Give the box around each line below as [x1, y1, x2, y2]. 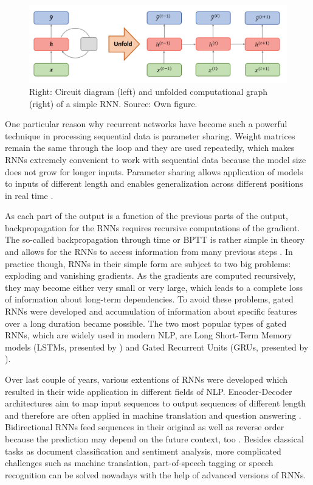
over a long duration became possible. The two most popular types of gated [5, 316, 287, 329]
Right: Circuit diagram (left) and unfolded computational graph [29, 85, 267, 97]
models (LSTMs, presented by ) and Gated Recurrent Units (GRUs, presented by [5, 340, 309, 353]
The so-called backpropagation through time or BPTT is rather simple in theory [5, 233, 305, 246]
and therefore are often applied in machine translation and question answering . [5, 408, 301, 421]
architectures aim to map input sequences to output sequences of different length [5, 397, 306, 410]
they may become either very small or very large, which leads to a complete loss [5, 281, 303, 293]
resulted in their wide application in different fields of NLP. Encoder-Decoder [5, 385, 292, 397]
